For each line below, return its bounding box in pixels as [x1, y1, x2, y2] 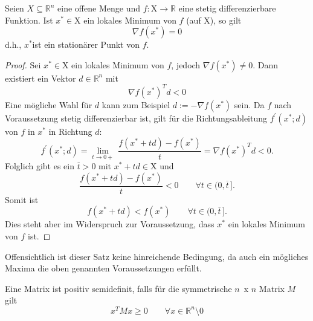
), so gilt [210, 13, 242, 26]
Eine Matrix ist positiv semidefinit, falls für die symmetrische [5, 282, 232, 294]
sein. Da [234, 98, 265, 111]
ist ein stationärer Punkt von [32, 38, 140, 51]
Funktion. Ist [5, 13, 53, 26]
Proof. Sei [5, 58, 41, 71]
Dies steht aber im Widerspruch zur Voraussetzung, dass [5, 218, 215, 230]
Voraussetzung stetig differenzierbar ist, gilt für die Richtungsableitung [5, 111, 268, 124]
